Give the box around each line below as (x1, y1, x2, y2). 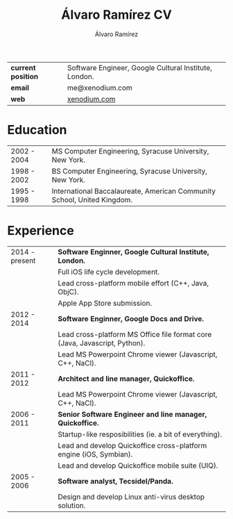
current (10, 63, 36, 72)
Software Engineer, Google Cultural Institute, (67, 63, 213, 72)
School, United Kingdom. (51, 195, 133, 204)
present (10, 256, 36, 265)
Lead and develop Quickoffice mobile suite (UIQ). (58, 461, 218, 470)
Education (7, 122, 67, 138)
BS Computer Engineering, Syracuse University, (51, 166, 208, 176)
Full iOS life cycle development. (58, 267, 160, 277)
